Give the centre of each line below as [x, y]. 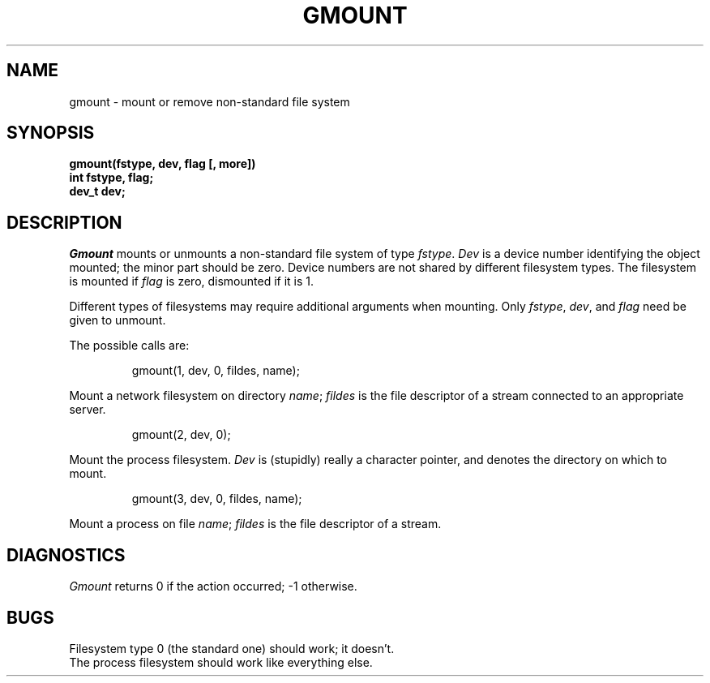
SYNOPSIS [51, 133]
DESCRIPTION [64, 222]
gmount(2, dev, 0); [181, 435]
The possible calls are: [129, 346]
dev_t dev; [97, 191]
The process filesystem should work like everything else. [221, 662]
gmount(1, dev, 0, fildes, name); [216, 371]
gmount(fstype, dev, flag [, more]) [163, 164]
